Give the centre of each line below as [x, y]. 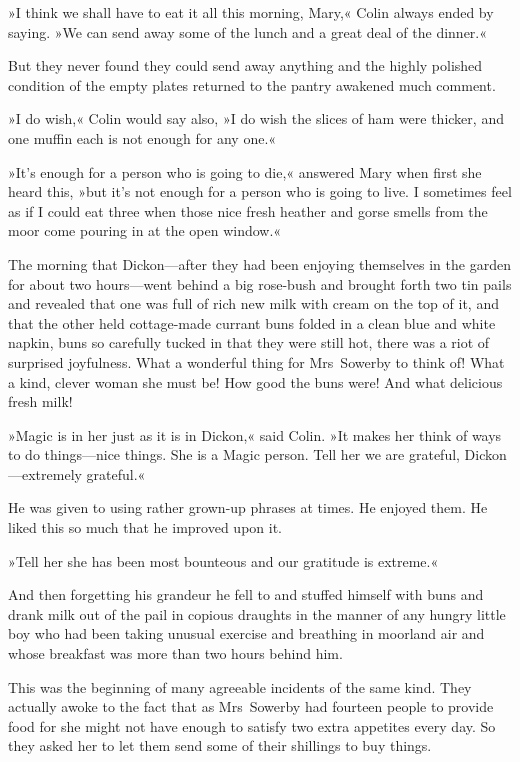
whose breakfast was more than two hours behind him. [175, 653]
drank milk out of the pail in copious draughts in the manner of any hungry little [257, 613]
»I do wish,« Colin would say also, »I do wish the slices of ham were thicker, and [256, 118]
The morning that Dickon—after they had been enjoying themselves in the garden [259, 263]
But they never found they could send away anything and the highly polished [245, 65]
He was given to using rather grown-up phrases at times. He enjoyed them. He [248, 507]
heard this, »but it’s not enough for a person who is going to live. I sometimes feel [260, 191]
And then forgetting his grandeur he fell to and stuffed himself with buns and [246, 594]
